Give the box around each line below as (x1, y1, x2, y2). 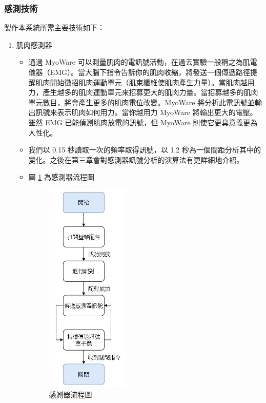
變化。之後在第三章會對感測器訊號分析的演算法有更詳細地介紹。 (28, 154, 244, 165)
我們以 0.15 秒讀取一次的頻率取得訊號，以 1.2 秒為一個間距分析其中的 (28, 144, 261, 155)
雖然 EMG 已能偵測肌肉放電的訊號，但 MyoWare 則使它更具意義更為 (28, 117, 258, 127)
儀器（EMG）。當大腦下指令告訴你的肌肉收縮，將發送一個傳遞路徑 (28, 67, 250, 77)
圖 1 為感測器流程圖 (28, 171, 94, 182)
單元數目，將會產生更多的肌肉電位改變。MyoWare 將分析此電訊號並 (28, 97, 255, 107)
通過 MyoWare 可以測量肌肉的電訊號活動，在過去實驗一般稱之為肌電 (28, 56, 257, 67)
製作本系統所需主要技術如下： (4, 22, 105, 33)
